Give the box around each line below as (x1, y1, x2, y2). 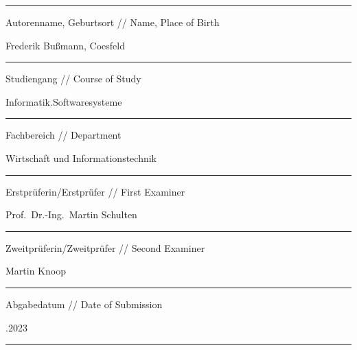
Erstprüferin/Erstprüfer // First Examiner (5, 184, 185, 198)
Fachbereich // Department (5, 128, 122, 142)
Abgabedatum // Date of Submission (5, 296, 163, 311)
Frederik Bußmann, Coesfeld (5, 38, 126, 52)
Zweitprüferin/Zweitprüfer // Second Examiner (5, 240, 205, 255)
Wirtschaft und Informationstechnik (5, 150, 157, 165)
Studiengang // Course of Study (5, 71, 141, 86)
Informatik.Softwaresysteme (5, 94, 122, 108)
